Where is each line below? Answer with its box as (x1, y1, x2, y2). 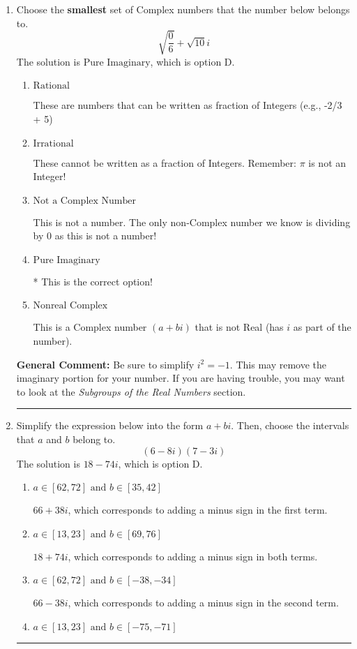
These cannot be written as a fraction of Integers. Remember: (33, 155, 296, 170)
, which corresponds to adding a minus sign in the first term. (68, 502, 328, 517)
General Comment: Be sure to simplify (16, 357, 195, 371)
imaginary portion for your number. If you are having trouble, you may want (16, 371, 345, 385)
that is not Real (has (195, 320, 284, 334)
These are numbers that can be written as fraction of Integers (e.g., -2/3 (33, 98, 342, 112)
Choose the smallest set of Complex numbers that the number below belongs (16, 2, 350, 16)
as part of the (293, 320, 351, 334)
